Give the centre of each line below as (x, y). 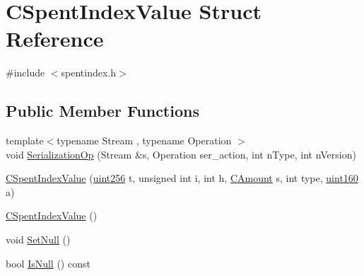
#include (25, 73)
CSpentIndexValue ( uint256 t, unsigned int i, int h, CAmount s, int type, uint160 (182, 178)
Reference (55, 39)
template (25, 140)
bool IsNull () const (48, 263)
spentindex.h (89, 73)
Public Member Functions (102, 111)
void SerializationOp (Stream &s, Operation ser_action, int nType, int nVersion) (181, 154)
